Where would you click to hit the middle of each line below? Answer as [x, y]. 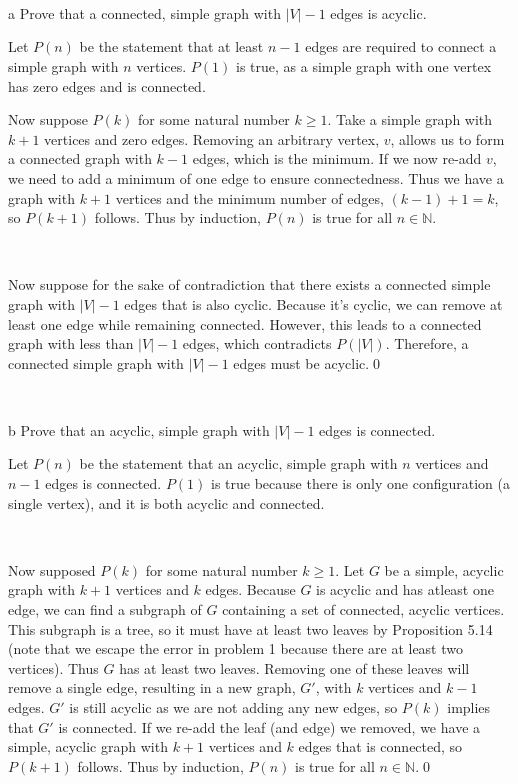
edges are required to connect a [401, 46]
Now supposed [52, 569]
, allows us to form [447, 138]
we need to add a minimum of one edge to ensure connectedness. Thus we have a [256, 177]
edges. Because [250, 589]
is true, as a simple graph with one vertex [363, 65]
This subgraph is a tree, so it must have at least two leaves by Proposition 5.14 [250, 628]
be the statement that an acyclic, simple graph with [238, 463]
